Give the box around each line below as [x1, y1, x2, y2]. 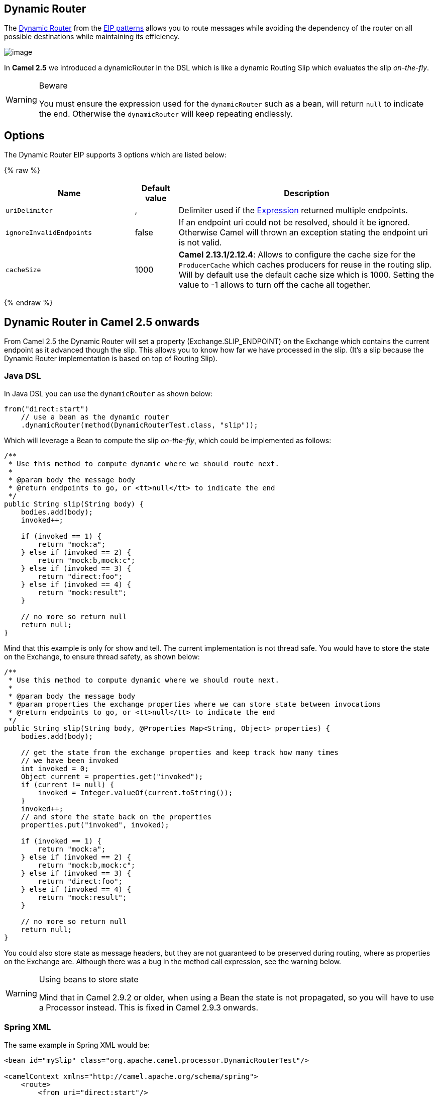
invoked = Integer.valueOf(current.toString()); [38, 788, 233, 797]
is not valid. [178, 237, 222, 248]
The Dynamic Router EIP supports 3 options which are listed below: [4, 150, 227, 159]
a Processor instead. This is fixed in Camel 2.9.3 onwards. [39, 1002, 259, 1012]
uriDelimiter [6, 206, 53, 214]
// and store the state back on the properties [21, 812, 212, 821]
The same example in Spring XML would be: [4, 1040, 150, 1049]
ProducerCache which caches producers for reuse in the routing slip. [178, 260, 432, 270]
